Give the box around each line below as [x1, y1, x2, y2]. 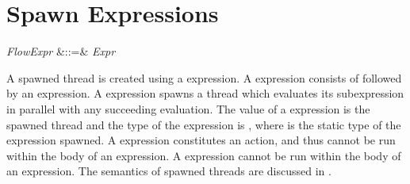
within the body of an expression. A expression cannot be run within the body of [6, 147, 401, 163]
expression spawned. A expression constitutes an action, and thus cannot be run [6, 132, 396, 148]
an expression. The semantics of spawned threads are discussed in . [6, 163, 331, 179]
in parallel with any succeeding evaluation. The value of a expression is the [6, 100, 370, 117]
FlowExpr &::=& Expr [6, 43, 116, 59]
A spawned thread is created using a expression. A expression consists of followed [6, 69, 402, 86]
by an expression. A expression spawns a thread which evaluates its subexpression [6, 85, 404, 102]
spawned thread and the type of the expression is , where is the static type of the [6, 116, 401, 132]
